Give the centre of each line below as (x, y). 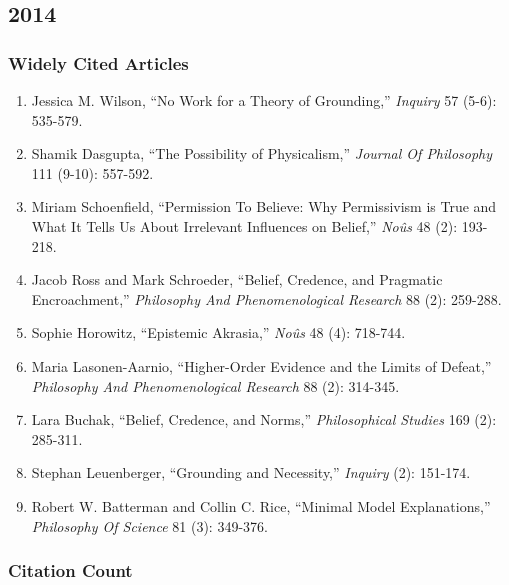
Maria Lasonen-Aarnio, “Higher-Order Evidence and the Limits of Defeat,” (261, 365)
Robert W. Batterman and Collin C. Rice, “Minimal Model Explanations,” (261, 505)
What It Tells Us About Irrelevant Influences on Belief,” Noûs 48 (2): (244, 225)
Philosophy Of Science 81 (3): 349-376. (149, 525)
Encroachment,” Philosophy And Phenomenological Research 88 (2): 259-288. (266, 298)
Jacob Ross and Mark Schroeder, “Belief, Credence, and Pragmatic (237, 279)
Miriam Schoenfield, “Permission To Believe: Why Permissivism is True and (264, 206)
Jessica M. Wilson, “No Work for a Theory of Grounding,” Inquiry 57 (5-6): (264, 100)
